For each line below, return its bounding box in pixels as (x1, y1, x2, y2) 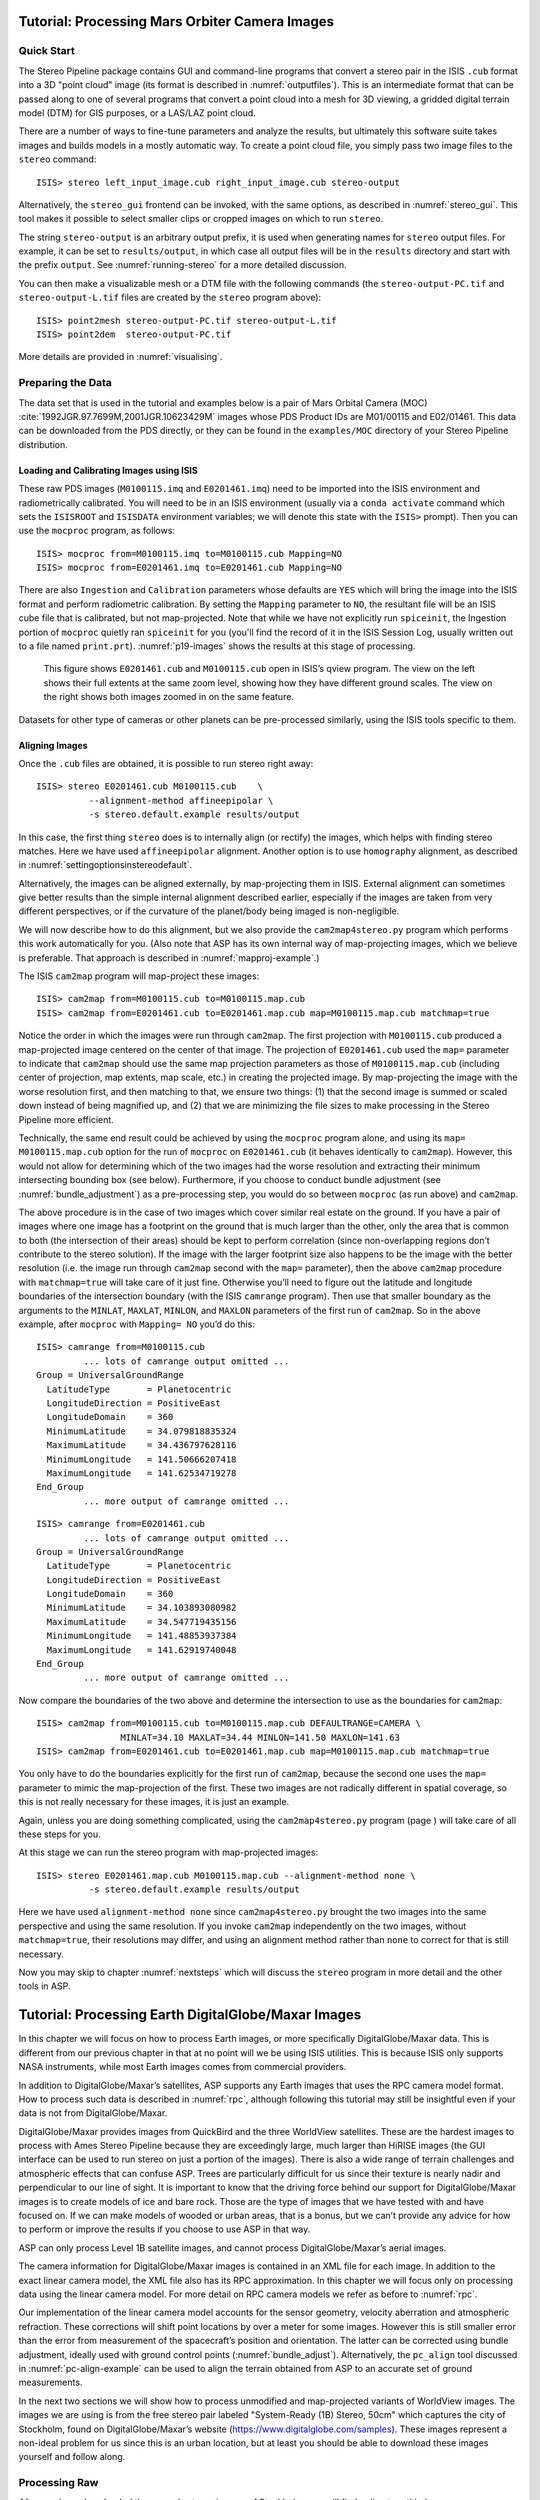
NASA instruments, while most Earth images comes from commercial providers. (18, 2061, 347, 2073)
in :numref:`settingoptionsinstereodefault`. (18, 859, 193, 871)
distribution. (18, 438, 69, 450)
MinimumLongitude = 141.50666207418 (46, 1453, 237, 1465)
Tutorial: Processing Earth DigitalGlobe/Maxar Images (18, 2006, 362, 2024)
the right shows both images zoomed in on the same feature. (43, 691, 295, 703)
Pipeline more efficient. (18, 1113, 114, 1125)
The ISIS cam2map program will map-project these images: (18, 970, 260, 982)
